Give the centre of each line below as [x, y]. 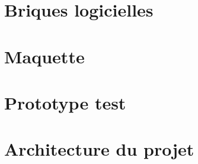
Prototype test [65, 102]
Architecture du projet [99, 149]
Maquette [44, 56]
